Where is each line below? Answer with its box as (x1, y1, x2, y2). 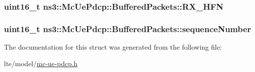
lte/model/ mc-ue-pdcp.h (4, 58, 78, 68)
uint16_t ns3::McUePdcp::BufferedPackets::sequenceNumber (4, 22, 252, 35)
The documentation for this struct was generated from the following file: (4, 42, 222, 52)
